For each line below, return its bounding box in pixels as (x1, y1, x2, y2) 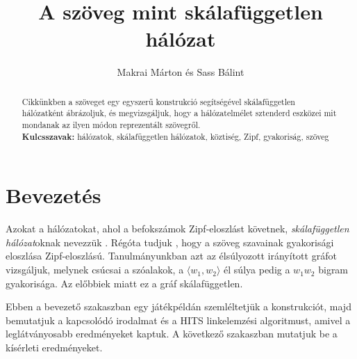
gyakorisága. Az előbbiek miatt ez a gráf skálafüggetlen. (6, 276, 243, 290)
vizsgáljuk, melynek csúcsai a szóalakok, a (6, 262, 184, 277)
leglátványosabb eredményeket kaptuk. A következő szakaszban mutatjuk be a (6, 326, 338, 341)
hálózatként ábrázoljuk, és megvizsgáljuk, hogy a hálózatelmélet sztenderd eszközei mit (22, 107, 337, 119)
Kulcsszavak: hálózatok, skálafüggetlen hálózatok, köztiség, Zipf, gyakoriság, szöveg (22, 130, 329, 143)
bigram (318, 262, 349, 277)
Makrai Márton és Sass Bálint (117, 65, 244, 79)
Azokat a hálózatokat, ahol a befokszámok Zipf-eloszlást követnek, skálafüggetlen (6, 221, 349, 236)
